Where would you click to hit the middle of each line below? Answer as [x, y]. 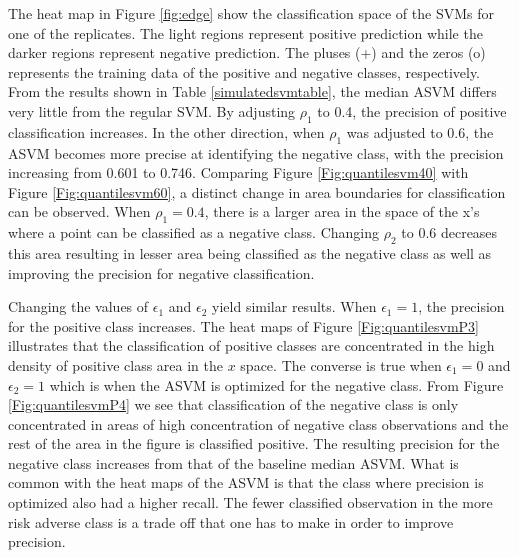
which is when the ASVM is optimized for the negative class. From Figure [276, 384]
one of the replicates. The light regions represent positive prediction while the [245, 32]
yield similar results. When [294, 306]
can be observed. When [79, 211]
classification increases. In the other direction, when [166, 131]
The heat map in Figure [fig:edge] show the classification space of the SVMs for [251, 13]
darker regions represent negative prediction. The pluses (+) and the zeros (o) [247, 52]
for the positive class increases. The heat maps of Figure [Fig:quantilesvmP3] [244, 325]
